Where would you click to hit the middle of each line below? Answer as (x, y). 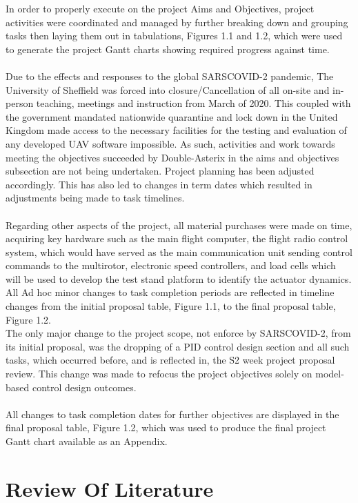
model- (330, 374)
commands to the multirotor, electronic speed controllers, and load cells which (171, 265)
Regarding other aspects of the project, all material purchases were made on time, (179, 225)
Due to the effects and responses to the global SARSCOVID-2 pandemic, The (170, 76)
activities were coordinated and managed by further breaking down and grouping (177, 22)
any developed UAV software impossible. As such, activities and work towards (170, 143)
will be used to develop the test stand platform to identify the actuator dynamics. (179, 278)
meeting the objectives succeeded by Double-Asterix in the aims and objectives (172, 157)
